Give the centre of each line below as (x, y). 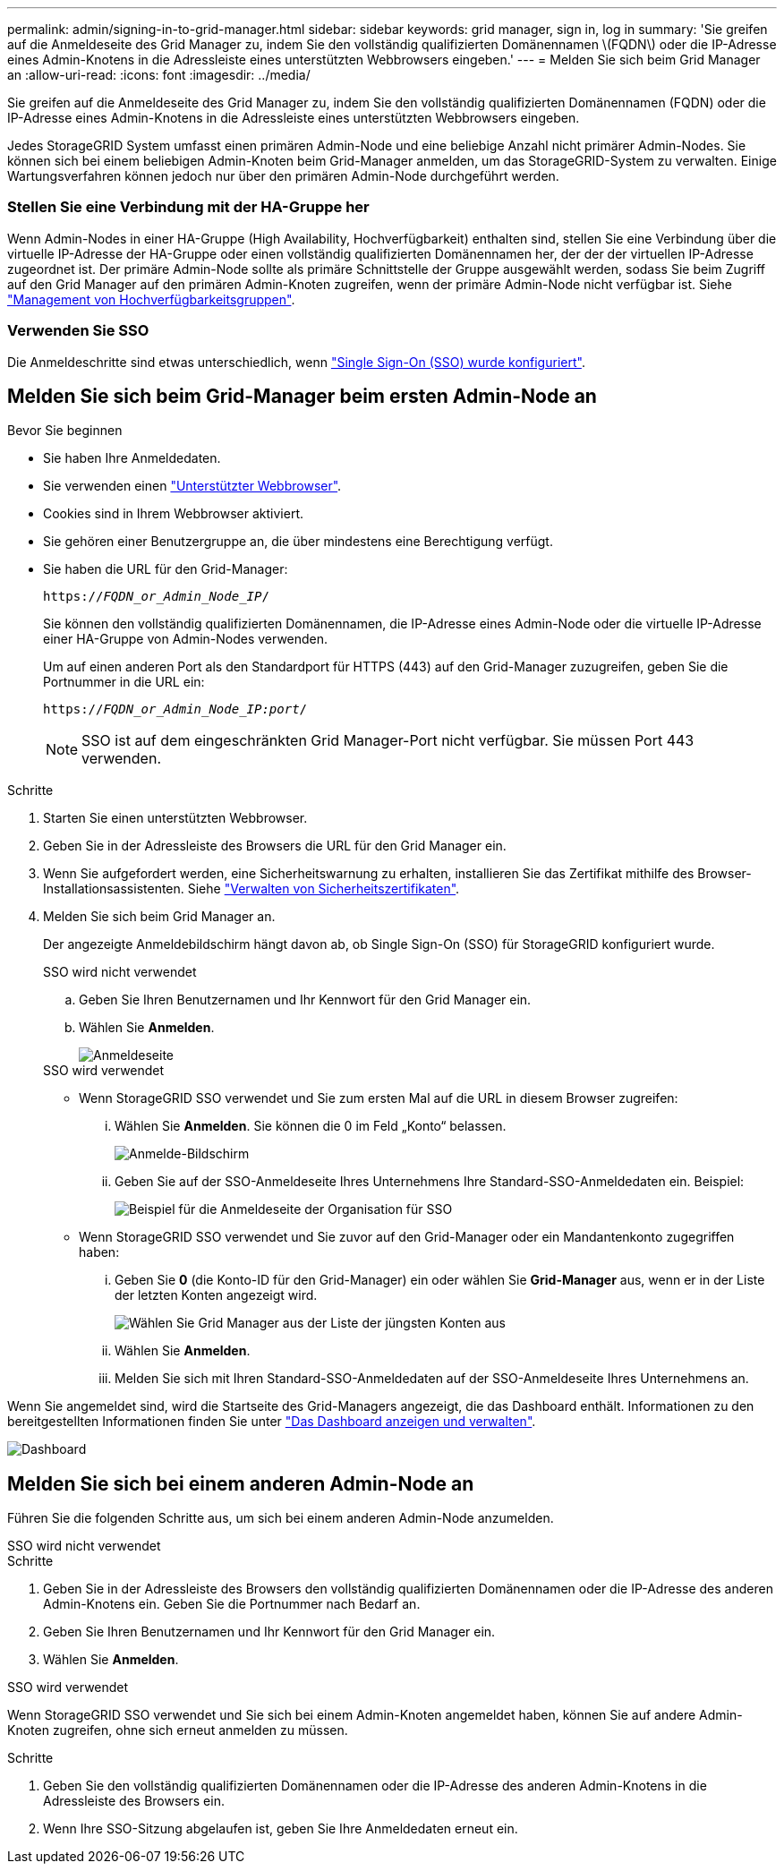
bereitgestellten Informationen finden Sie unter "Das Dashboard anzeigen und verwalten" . (272, 1422)
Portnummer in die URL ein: (124, 682)
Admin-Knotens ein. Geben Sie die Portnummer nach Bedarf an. (232, 1604)
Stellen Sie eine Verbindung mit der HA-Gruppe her (188, 207)
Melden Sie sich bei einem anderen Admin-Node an (241, 1483)
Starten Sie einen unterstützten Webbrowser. (175, 818)
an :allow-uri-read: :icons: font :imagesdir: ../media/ (159, 75)
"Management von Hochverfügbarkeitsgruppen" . (151, 299)
